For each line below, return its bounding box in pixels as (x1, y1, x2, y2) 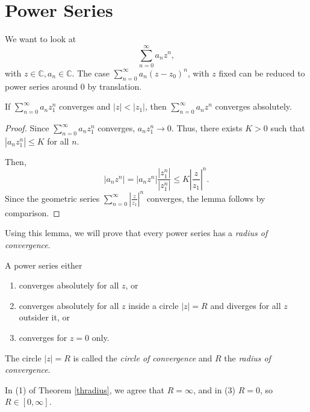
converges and (59, 100, 111, 113)
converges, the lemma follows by (146, 192, 265, 204)
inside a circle (128, 299, 179, 311)
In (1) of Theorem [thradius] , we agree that (5, 383, 165, 396)
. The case (72, 66, 110, 79)
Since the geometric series (5, 192, 100, 204)
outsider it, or (19, 311, 70, 323)
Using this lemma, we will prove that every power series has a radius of (5, 226, 268, 239)
